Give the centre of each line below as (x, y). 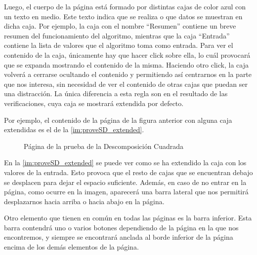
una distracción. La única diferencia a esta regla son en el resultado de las (116, 93)
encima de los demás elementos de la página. (71, 247)
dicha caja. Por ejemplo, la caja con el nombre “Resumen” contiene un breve (120, 26)
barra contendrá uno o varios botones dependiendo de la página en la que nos (121, 227)
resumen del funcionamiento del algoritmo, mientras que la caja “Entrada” (117, 35)
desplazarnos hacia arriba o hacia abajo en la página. (84, 201)
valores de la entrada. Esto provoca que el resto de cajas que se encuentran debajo (128, 172)
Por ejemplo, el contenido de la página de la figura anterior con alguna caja (118, 120)
